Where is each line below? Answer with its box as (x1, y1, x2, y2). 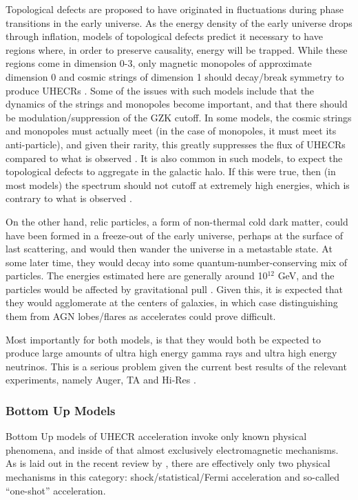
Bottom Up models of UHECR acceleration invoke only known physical (6, 429, 307, 443)
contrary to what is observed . (6, 191, 132, 206)
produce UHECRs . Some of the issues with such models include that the (6, 83, 315, 97)
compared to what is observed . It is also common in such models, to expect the (6, 150, 343, 165)
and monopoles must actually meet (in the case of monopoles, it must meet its (6, 123, 337, 138)
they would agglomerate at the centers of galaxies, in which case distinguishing (6, 295, 338, 310)
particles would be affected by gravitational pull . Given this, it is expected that (6, 281, 344, 296)
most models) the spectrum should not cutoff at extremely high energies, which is (6, 177, 350, 192)
